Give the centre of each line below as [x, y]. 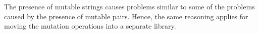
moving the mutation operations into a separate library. [90, 26]
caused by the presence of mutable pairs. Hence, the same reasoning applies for [126, 16]
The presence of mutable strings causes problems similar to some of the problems [129, 6]
